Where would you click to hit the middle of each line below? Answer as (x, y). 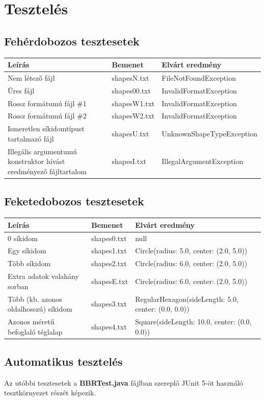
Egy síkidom (27, 251)
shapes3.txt (109, 304)
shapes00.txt (131, 90)
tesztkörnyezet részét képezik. (50, 393)
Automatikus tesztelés (63, 361)
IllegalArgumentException (203, 161)
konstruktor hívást (36, 161)
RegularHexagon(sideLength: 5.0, (187, 299)
